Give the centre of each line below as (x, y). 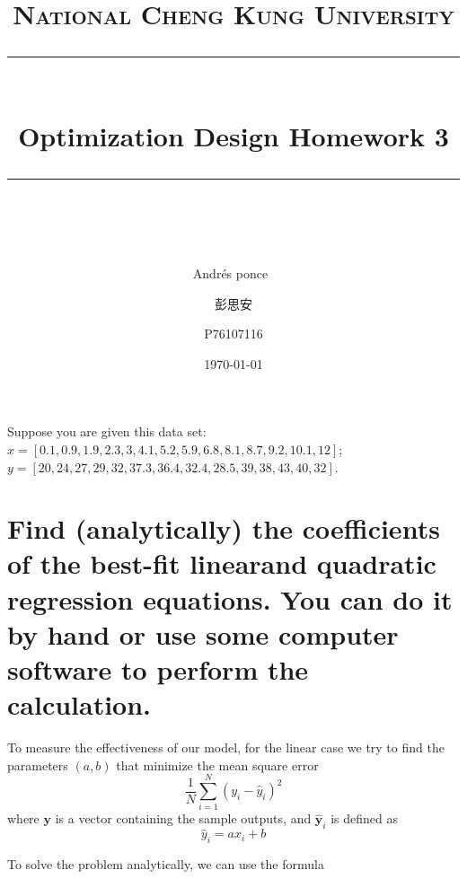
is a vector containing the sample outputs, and (183, 818)
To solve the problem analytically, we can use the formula (166, 864)
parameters (38, 765)
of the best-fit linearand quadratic (222, 563)
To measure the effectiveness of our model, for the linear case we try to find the (226, 747)
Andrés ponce (230, 272)
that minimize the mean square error (217, 765)
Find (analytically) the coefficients (224, 528)
